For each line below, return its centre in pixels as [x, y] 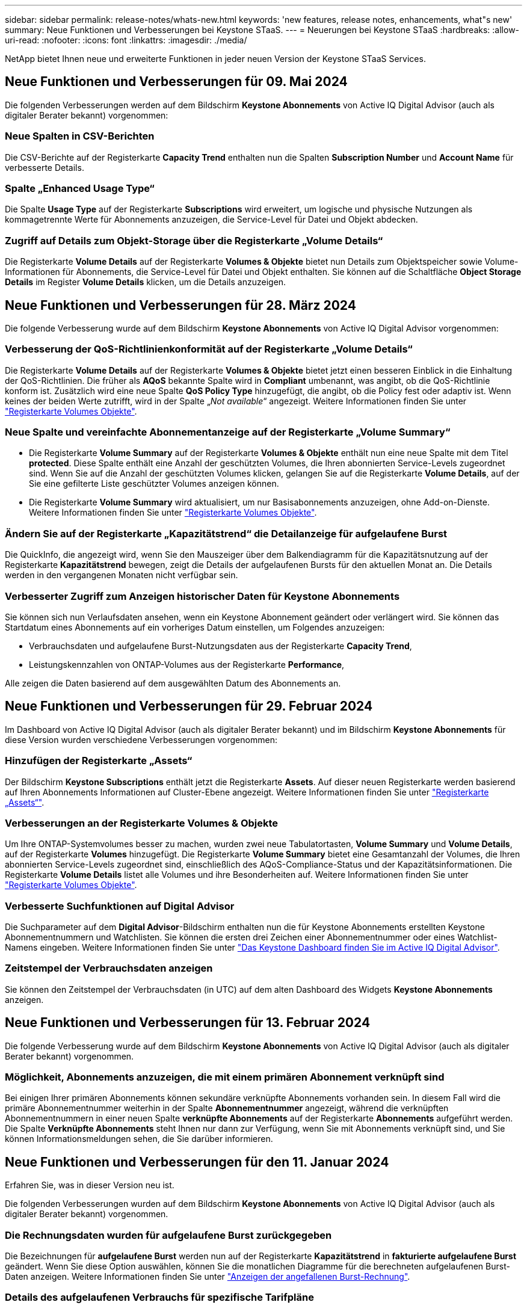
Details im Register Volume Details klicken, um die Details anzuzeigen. [146, 282]
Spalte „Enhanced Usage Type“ [80, 188]
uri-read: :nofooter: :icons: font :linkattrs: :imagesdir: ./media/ [126, 40]
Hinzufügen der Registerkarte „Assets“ [99, 761]
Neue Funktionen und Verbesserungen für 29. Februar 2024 [189, 706]
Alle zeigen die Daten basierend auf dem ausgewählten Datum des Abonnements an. [173, 683]
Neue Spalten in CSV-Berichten [80, 136]
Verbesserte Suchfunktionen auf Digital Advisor [120, 906]
